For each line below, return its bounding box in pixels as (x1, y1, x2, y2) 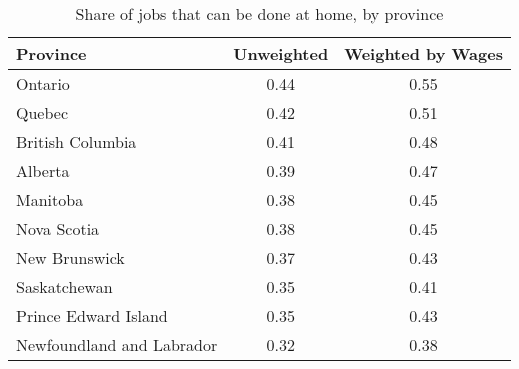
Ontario (16, 72, 70, 95)
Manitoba (16, 188, 84, 211)
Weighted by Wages (344, 42, 503, 65)
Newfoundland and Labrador (16, 333, 218, 356)
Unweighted (233, 42, 329, 65)
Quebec (16, 101, 69, 124)
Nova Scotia (16, 217, 100, 240)
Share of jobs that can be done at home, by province (75, 2, 444, 25)
